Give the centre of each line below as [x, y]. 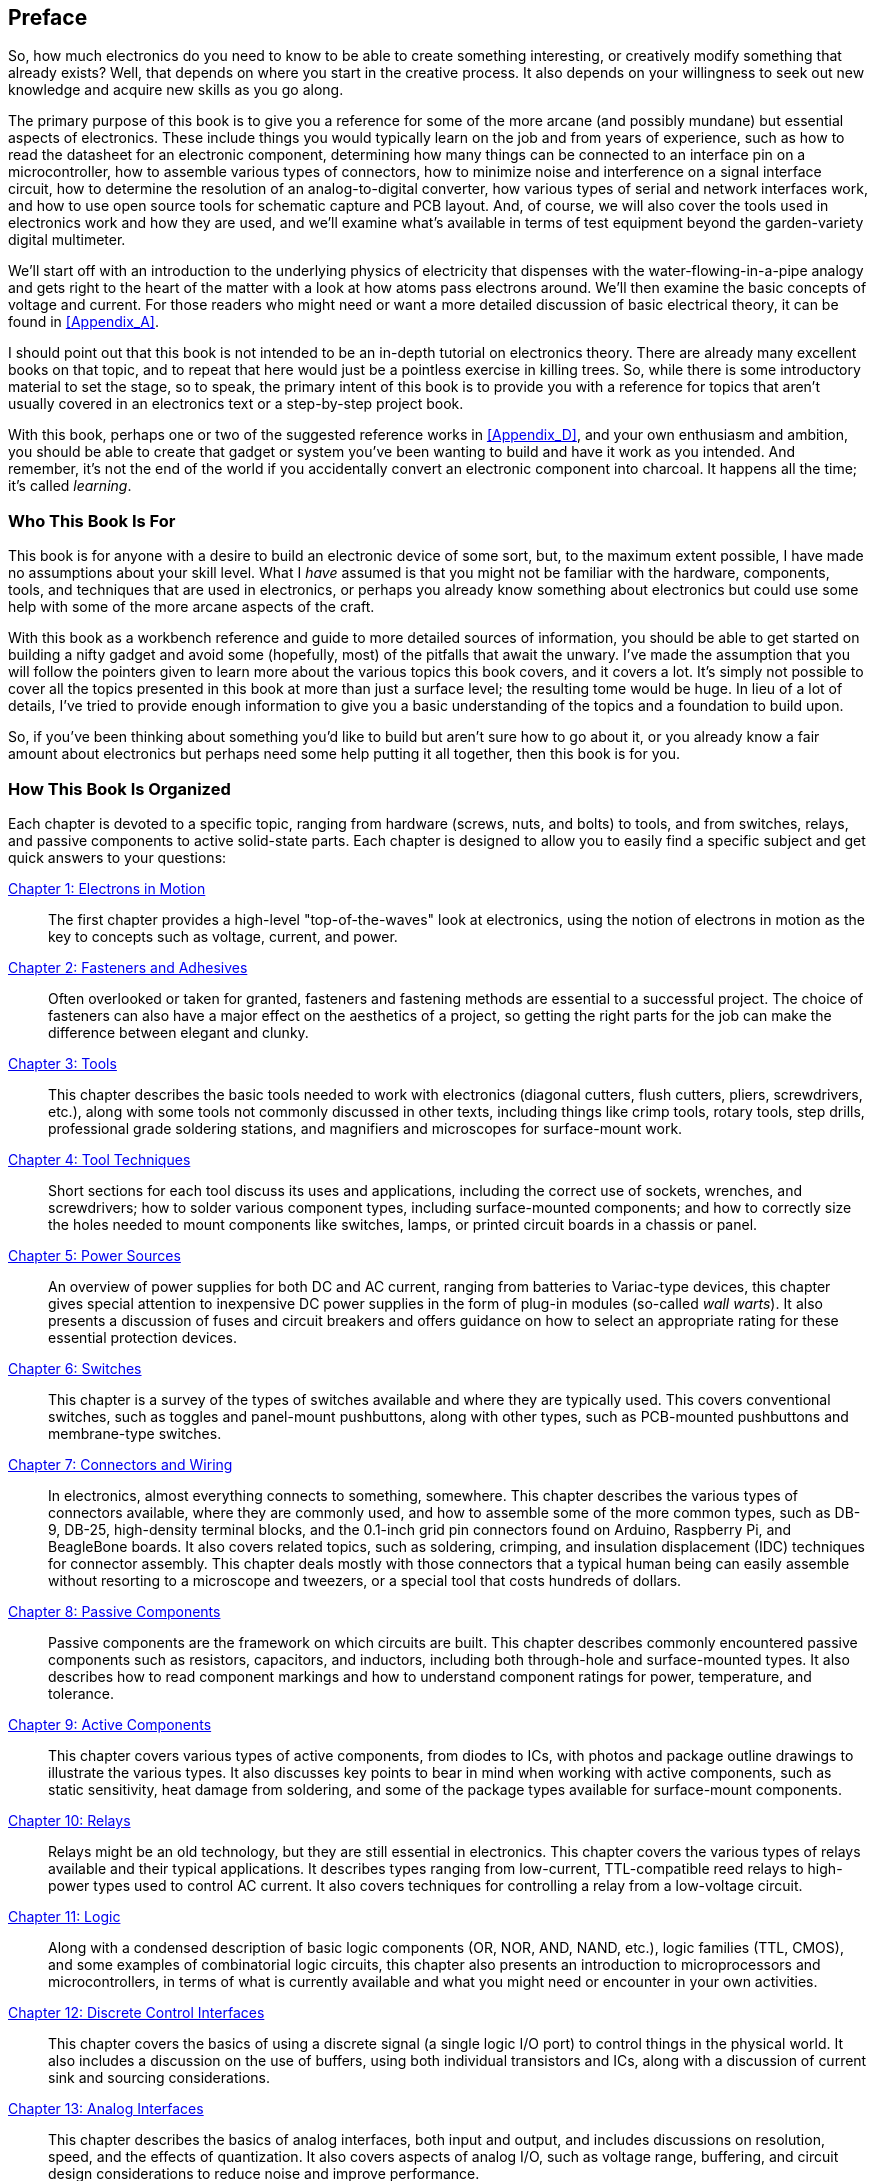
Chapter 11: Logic [64, 1916]
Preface [48, 17]
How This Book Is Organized [119, 788]
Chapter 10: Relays [69, 1820]
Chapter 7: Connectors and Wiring [120, 1464]
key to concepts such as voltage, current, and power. [223, 936]
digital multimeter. [67, 240]
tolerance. [81, 1693]
